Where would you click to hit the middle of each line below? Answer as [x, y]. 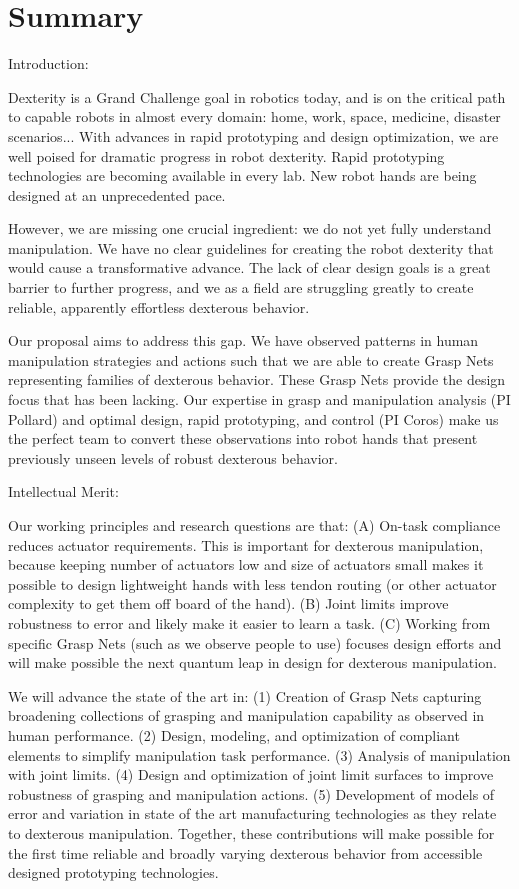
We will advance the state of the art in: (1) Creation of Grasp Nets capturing [245, 695]
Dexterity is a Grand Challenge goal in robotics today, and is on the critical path [257, 96]
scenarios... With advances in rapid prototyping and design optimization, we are [253, 135]
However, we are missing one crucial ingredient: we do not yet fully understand [250, 228]
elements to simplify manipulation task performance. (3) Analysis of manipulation [259, 754]
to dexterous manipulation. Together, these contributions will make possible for [251, 832]
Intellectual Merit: [63, 491]
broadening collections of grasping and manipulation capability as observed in [246, 715]
